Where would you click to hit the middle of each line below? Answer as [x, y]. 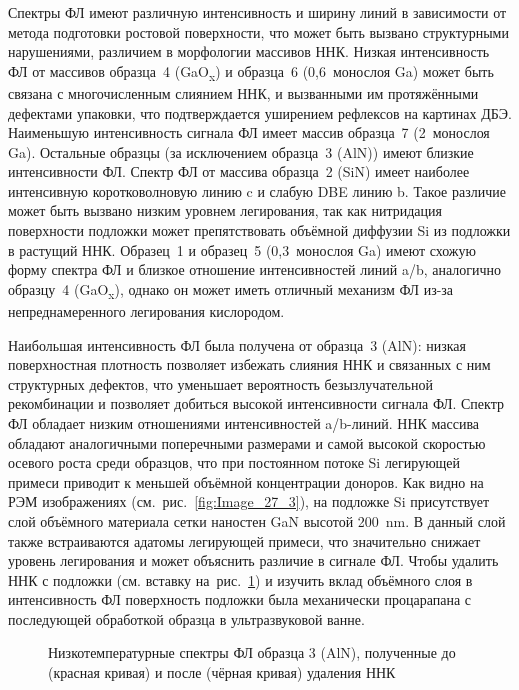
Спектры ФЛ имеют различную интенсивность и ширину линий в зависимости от [257, 12]
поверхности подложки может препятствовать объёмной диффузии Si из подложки [259, 230]
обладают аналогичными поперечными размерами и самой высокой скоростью [247, 442]
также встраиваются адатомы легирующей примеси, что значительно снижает [244, 540]
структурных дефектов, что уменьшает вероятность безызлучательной [220, 383]
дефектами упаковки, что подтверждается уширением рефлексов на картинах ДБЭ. [260, 112]
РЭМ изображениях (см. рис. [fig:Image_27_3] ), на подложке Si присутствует [249, 501]
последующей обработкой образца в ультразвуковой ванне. [186, 618]
